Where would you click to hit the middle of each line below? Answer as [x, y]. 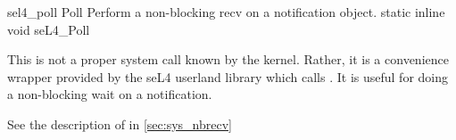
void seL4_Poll [49, 29]
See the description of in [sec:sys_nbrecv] [120, 124]
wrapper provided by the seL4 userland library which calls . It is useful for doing [228, 76]
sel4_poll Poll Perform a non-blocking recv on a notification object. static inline [226, 12]
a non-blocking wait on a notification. [110, 94]
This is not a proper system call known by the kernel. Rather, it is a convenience [228, 59]
